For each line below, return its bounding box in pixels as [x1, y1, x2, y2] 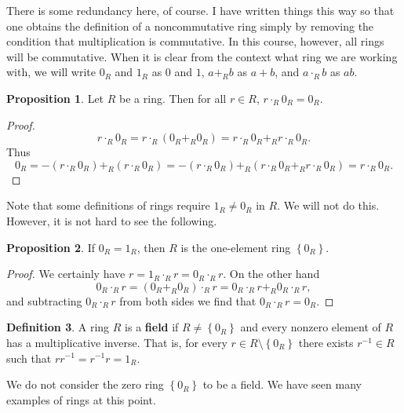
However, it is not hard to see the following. [6, 212, 217, 228]
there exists [298, 334, 354, 350]
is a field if [125, 319, 179, 335]
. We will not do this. [277, 197, 380, 214]
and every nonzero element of [240, 319, 381, 335]
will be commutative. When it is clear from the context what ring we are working [6, 48, 398, 64]
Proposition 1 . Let [6, 90, 104, 106]
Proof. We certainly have [6, 265, 126, 282]
